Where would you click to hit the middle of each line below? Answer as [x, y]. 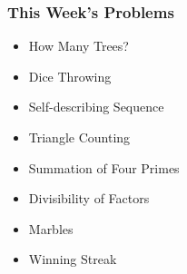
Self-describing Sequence [96, 107]
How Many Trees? [79, 46]
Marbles [51, 228]
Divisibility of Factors [89, 198]
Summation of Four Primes [104, 167]
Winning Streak [73, 259]
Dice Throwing [70, 76]
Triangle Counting [79, 137]
